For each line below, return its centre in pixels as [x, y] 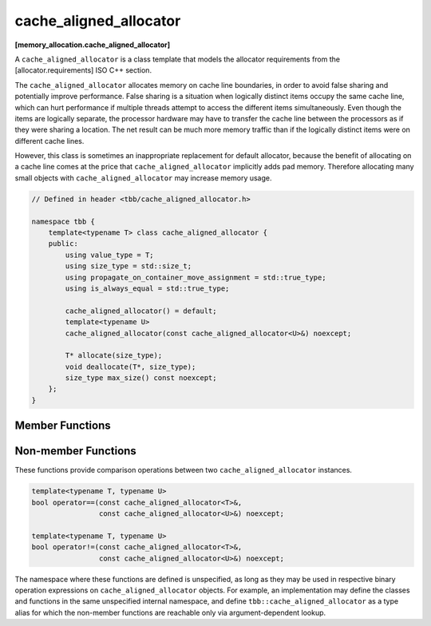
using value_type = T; [110, 255]
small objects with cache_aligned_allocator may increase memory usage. [143, 178]
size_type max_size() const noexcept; [141, 378]
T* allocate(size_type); [114, 356]
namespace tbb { [63, 221]
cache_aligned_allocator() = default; [141, 311]
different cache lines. [49, 141]
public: [63, 244]
